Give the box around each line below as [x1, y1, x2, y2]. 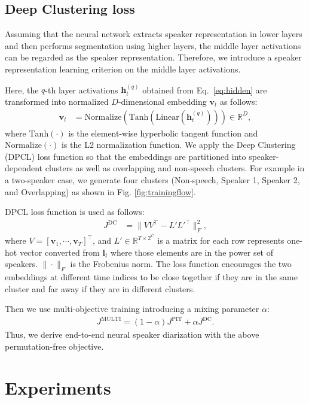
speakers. [5, 257, 38, 270]
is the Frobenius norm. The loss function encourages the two [70, 257, 292, 270]
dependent [5, 162, 43, 174]
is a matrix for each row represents [157, 234, 284, 247]
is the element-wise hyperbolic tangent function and [68, 126, 258, 139]
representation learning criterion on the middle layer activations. [5, 62, 241, 75]
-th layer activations [45, 83, 118, 96]
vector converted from [19, 246, 100, 258]
